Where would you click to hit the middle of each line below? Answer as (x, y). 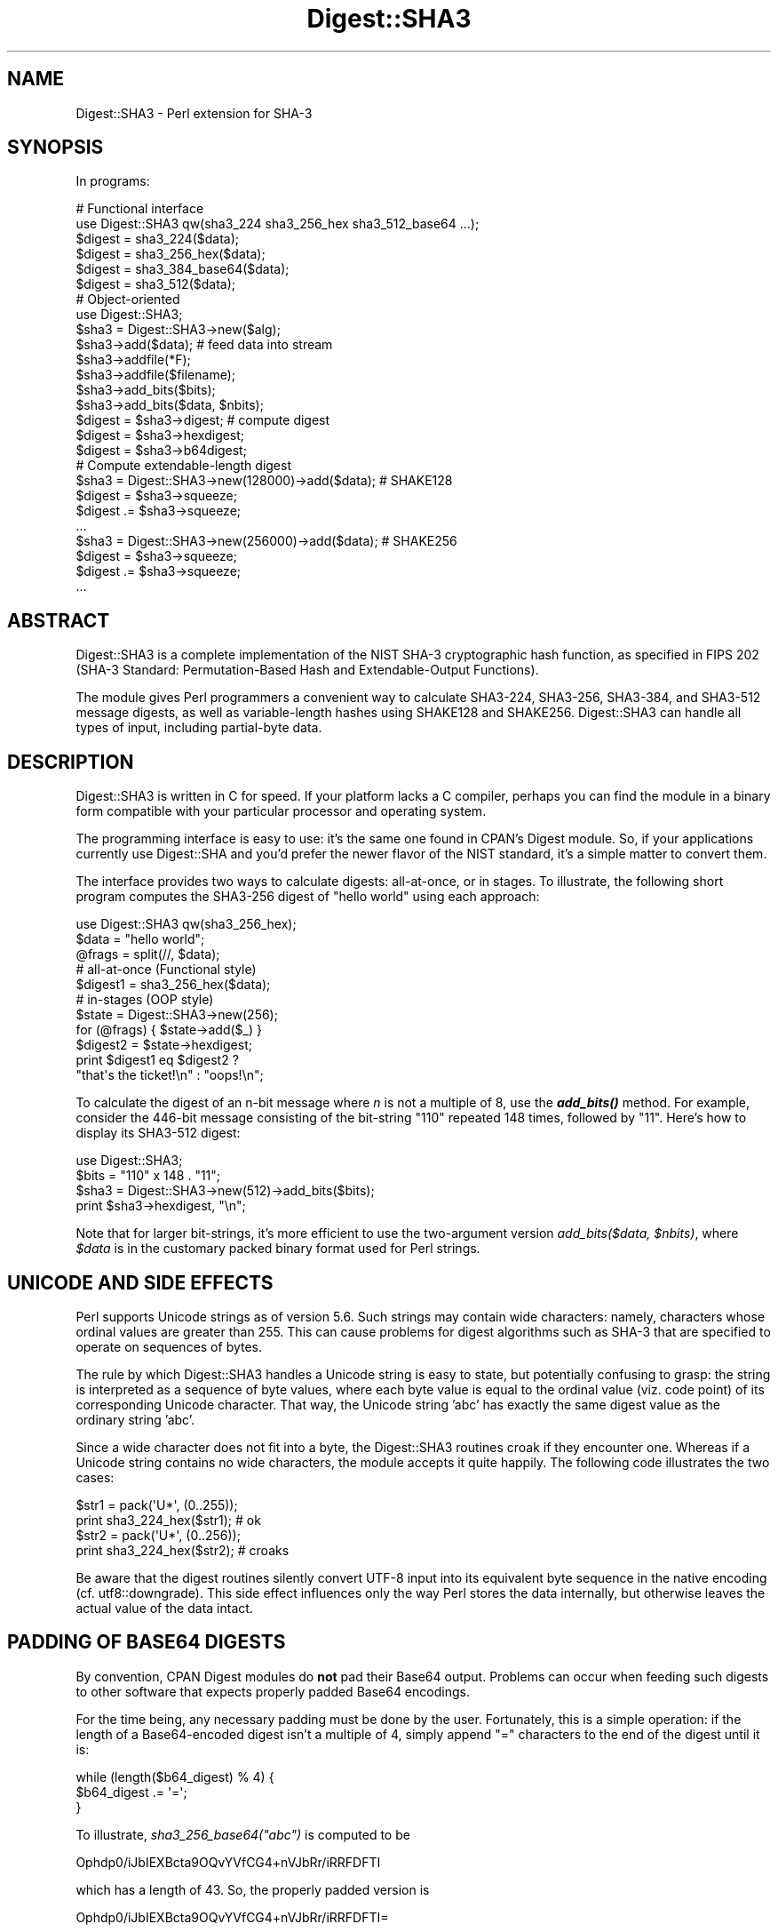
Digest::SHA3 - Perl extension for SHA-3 (194, 113)
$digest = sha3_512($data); (156, 284)
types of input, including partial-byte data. (199, 728)
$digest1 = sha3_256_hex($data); (173, 985)
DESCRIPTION (71, 762)
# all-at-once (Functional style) (166, 970)
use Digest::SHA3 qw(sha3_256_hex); (186, 924)
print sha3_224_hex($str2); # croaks (183, 1550)
